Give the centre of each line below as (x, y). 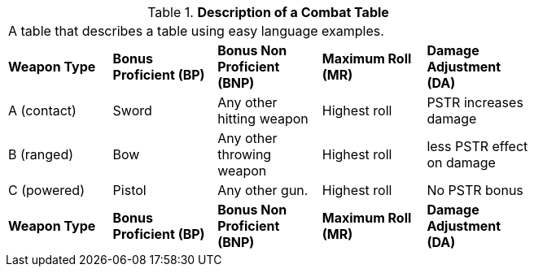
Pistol (129, 190)
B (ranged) (41, 154)
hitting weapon (263, 119)
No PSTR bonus (475, 190)
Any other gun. (263, 190)
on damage (461, 162)
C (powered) (46, 190)
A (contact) (42, 110)
